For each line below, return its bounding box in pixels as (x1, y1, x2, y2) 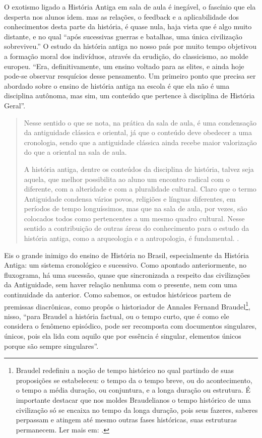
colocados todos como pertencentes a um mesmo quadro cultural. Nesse (24, 213, 245, 223)
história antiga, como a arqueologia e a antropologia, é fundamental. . (24, 233, 239, 243)
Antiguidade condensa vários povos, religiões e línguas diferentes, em (24, 193, 236, 204)
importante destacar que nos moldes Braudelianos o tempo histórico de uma (16, 395, 251, 405)
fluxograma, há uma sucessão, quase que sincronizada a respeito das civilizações (4, 269, 250, 280)
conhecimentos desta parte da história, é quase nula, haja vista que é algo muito (4, 21, 252, 32)
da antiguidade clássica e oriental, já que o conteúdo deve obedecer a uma (24, 127, 252, 138)
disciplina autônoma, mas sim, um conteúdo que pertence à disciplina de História (4, 90, 255, 101)
